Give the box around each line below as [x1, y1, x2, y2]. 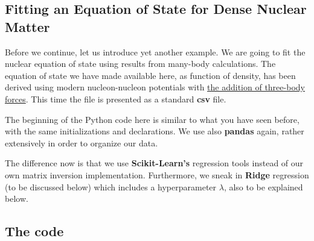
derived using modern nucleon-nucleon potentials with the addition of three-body [5, 81, 305, 93]
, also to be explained [223, 180, 303, 193]
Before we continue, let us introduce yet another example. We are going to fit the [5, 45, 306, 58]
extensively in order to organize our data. [5, 136, 158, 149]
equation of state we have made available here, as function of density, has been [5, 69, 296, 81]
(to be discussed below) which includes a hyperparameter [5, 180, 217, 193]
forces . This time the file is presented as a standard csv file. [5, 92, 226, 105]
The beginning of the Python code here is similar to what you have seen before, [5, 113, 300, 125]
